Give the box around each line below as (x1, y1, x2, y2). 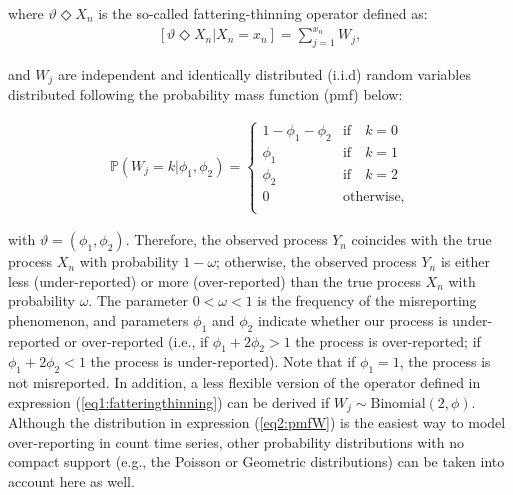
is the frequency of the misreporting (257, 290, 477, 311)
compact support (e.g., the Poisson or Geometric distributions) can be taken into (8, 451, 505, 472)
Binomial (370, 396, 426, 411)
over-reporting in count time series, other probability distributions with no (8, 431, 465, 452)
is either (440, 251, 491, 272)
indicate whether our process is (257, 309, 448, 330)
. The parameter (88, 290, 188, 311)
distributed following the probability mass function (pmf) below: (8, 84, 403, 105)
